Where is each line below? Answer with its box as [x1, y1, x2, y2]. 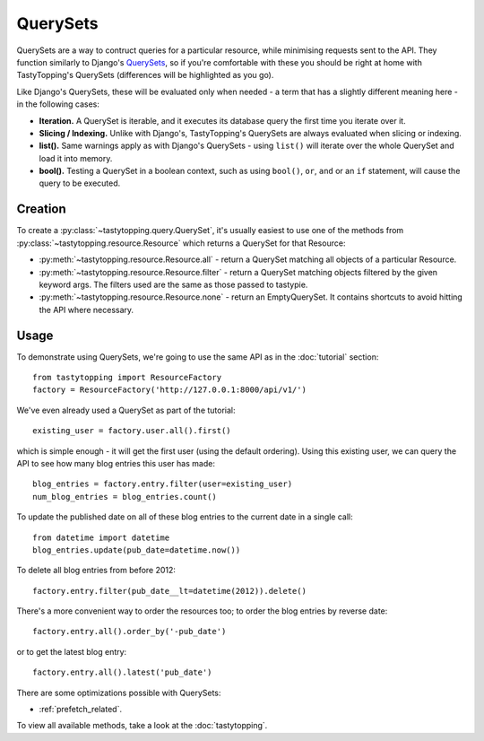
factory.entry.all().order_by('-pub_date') [32, 626, 227, 637]
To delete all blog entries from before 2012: [16, 565, 177, 576]
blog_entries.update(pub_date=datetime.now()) [32, 545, 241, 555]
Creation [16, 202, 66, 217]
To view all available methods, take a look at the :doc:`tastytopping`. [16, 720, 268, 731]
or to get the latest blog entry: [16, 646, 127, 657]
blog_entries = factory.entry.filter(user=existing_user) [32, 479, 293, 489]
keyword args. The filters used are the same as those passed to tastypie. [39, 279, 308, 290]
